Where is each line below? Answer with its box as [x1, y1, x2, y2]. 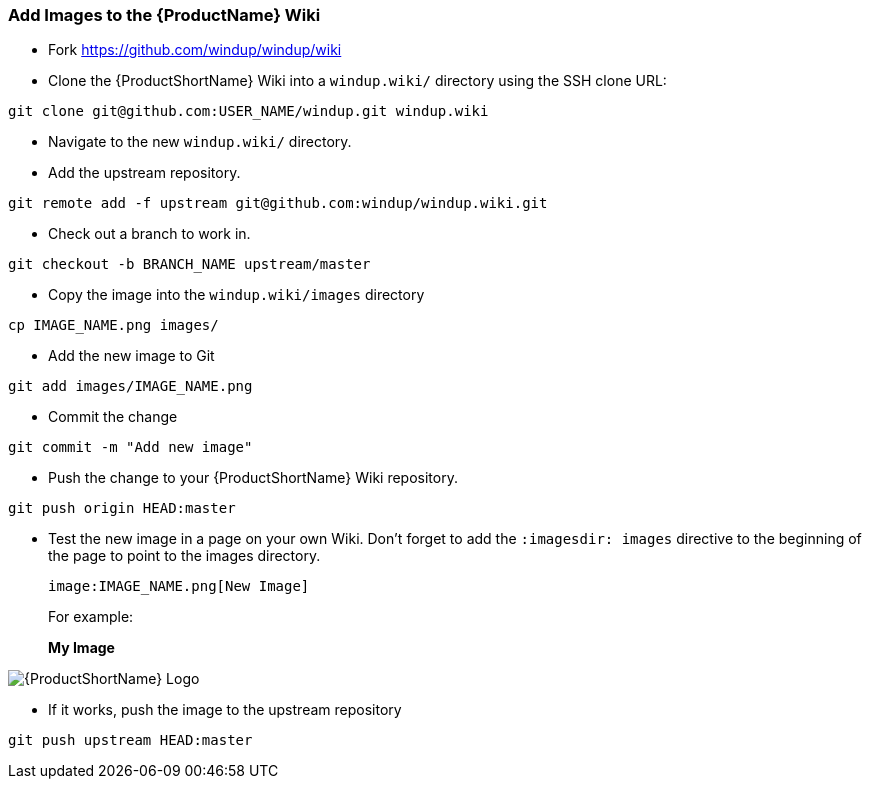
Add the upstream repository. [48, 164, 241, 182]
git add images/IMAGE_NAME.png [8, 378, 253, 395]
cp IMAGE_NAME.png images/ [8, 317, 219, 334]
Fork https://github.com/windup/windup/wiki [48, 41, 342, 59]
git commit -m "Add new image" [8, 439, 253, 456]
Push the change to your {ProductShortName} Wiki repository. [48, 469, 458, 487]
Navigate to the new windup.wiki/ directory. [48, 133, 352, 151]
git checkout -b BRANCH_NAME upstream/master [8, 256, 371, 273]
